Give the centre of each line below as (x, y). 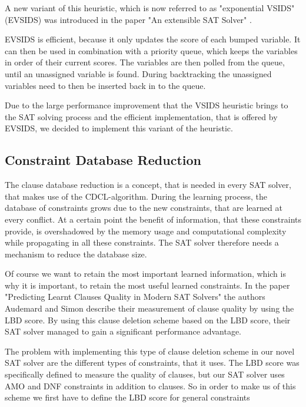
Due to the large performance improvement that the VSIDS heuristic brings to (147, 105)
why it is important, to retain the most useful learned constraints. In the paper (147, 285)
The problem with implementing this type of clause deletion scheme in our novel (150, 351)
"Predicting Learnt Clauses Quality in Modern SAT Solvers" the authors (135, 297)
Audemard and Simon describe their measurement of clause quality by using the (149, 308)
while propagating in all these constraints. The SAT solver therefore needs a (142, 242)
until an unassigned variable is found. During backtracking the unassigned (138, 73)
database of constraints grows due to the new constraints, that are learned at (144, 208)
